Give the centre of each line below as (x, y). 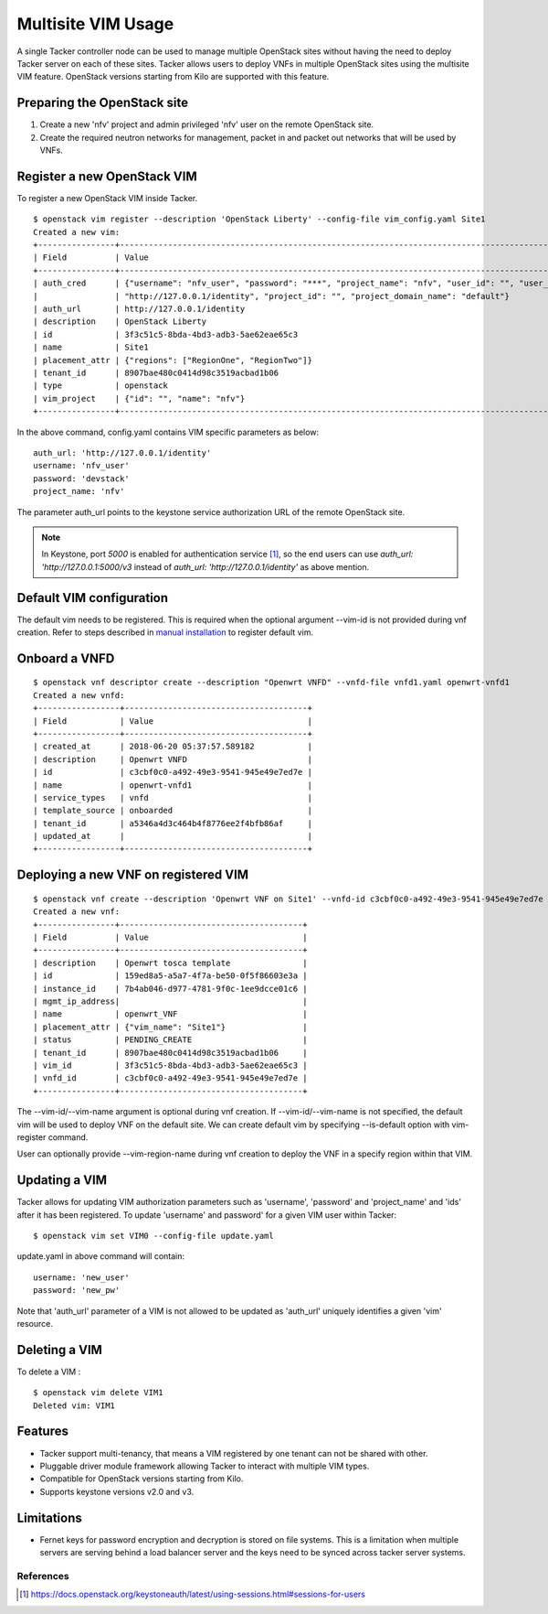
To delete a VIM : (49, 1372)
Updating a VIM (62, 1180)
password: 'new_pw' (77, 1291)
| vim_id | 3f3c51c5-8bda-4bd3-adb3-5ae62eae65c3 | (170, 1065)
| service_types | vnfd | (173, 797)
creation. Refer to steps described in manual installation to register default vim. (165, 632)
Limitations (49, 1517)
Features (42, 1431)
